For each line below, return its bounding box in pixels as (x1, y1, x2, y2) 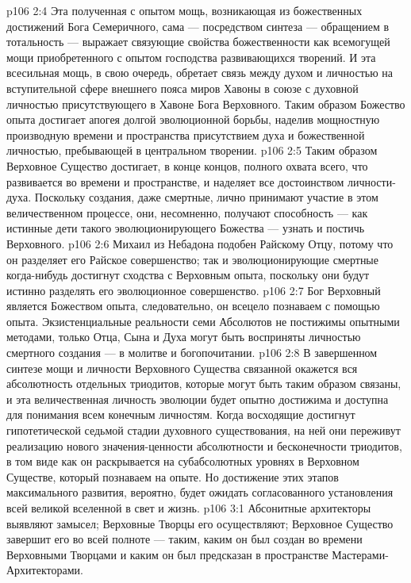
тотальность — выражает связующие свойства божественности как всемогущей (6, 33, 390, 50)
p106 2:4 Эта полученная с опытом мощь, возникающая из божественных (6, 2, 363, 18)
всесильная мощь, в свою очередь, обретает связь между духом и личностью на (6, 64, 393, 81)
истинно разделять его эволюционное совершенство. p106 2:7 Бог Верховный (6, 282, 381, 298)
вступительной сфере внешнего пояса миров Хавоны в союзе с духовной (6, 79, 359, 96)
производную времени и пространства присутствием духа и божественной (6, 126, 365, 143)
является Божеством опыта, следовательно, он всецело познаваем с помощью (6, 297, 380, 314)
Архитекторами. (6, 562, 83, 578)
